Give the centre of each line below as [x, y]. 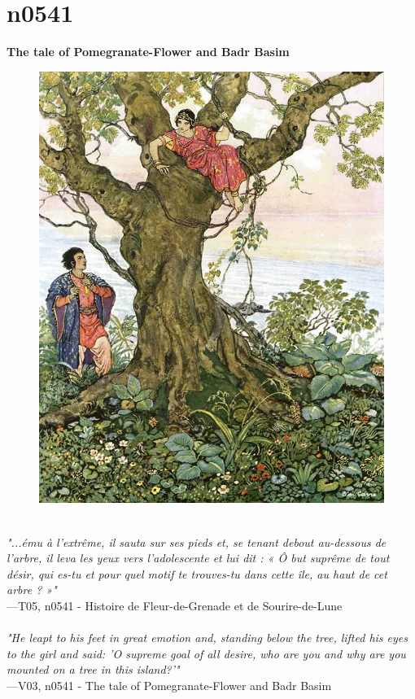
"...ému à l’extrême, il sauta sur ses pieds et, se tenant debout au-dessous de [197, 542]
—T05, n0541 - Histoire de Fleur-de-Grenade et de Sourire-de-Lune [175, 605]
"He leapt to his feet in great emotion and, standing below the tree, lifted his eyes [207, 638]
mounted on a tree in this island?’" [93, 669]
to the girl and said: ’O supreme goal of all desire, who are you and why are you [206, 653]
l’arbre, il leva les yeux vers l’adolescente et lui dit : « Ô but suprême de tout [198, 558]
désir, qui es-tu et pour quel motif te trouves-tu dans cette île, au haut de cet [197, 573]
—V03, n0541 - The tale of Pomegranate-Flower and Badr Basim [169, 685]
